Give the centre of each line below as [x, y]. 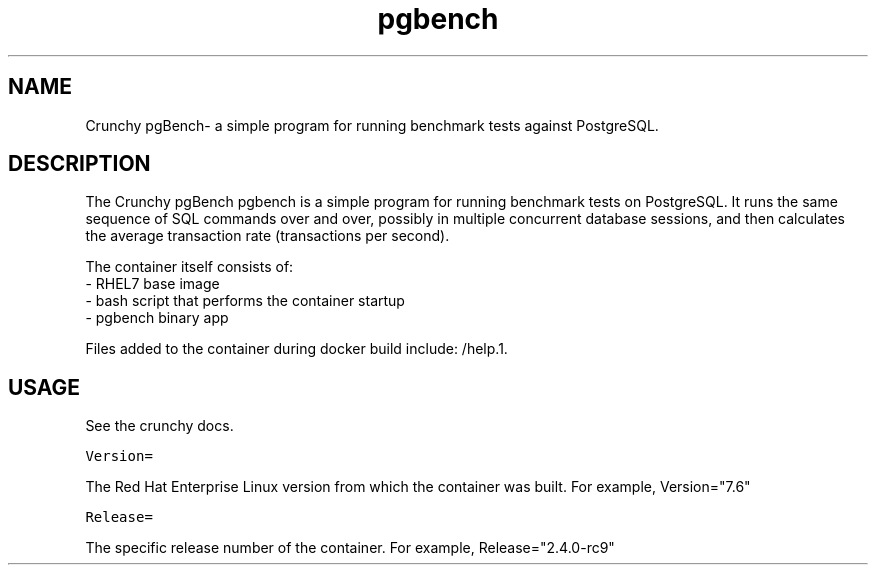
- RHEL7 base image [152, 284]
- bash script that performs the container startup [245, 301]
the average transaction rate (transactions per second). [267, 236]
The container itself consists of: [189, 267]
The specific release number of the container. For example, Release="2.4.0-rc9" [350, 548]
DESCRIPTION [79, 164]
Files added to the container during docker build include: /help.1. [296, 349]
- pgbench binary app [157, 318]
